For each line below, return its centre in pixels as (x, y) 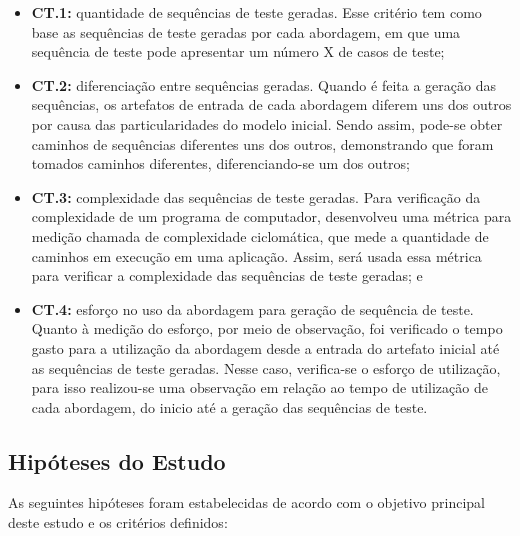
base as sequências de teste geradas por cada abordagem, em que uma (246, 31)
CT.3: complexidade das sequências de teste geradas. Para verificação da (256, 196)
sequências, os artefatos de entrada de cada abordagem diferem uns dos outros (271, 104)
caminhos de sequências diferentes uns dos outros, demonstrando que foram (262, 143)
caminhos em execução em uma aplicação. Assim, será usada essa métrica (256, 255)
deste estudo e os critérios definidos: (118, 522)
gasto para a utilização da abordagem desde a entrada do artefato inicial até (265, 347)
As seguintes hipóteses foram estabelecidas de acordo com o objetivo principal (247, 502)
